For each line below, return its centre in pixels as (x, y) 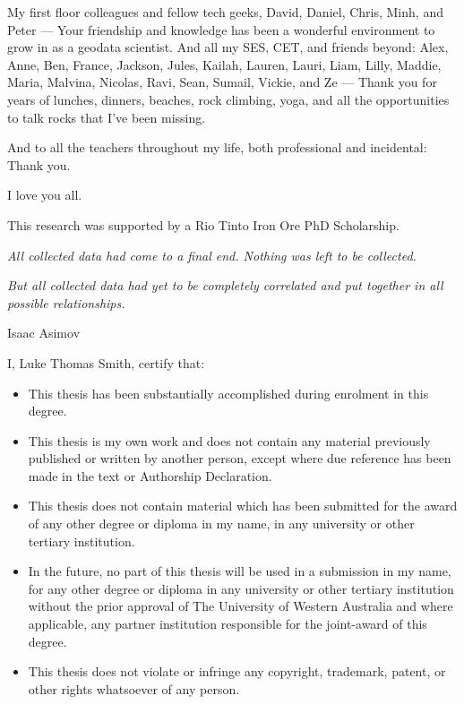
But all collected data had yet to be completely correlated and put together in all (225, 285)
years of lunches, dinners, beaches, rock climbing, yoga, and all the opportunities (228, 99)
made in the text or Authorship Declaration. (150, 475)
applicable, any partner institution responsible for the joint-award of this (228, 624)
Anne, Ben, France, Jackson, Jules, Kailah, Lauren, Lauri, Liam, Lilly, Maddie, (224, 64)
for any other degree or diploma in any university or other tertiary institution (241, 588)
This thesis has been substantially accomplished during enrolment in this (228, 393)
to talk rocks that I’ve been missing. (107, 117)
